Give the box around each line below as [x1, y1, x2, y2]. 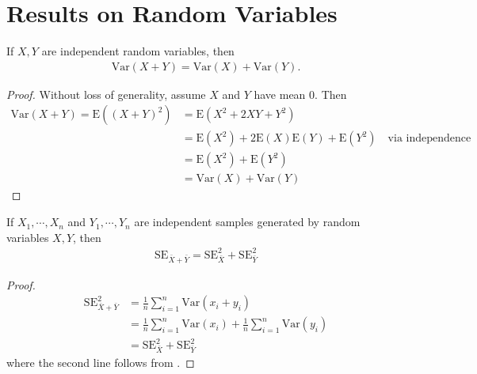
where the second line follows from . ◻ [6, 354, 195, 371]
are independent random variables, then [41, 43, 235, 59]
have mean [254, 85, 306, 102]
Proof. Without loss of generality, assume [6, 85, 206, 102]
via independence [387, 133, 471, 145]
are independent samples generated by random [134, 213, 361, 230]
